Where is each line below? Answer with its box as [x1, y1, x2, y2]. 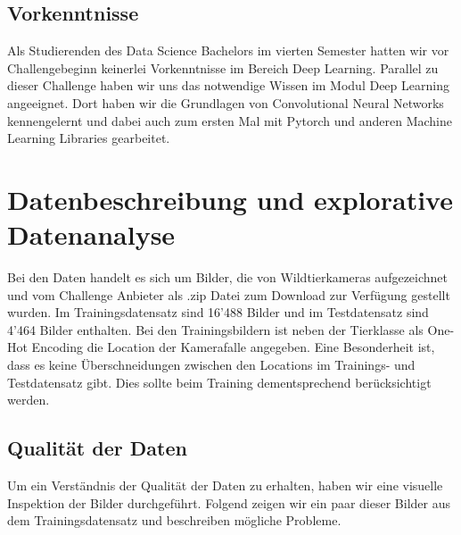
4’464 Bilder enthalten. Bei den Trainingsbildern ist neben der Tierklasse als [7, 320, 424, 339]
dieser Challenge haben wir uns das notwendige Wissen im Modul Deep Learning [7, 76, 449, 95]
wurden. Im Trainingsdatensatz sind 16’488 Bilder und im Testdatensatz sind [7, 303, 429, 322]
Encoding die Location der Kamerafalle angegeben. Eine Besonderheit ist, [31, 338, 435, 356]
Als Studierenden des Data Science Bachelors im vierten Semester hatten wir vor [7, 41, 449, 60]
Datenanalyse [7, 216, 176, 253]
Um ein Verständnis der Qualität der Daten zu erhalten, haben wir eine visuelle [7, 476, 443, 495]
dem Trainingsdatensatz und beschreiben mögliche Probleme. [7, 511, 342, 530]
